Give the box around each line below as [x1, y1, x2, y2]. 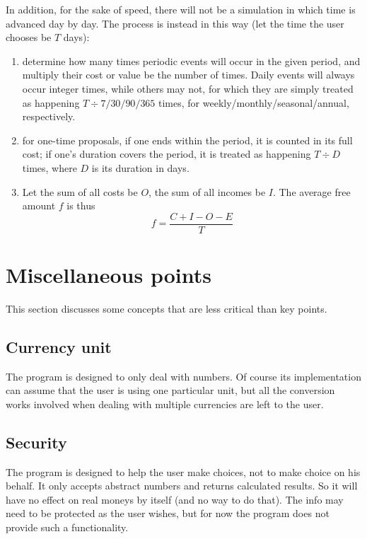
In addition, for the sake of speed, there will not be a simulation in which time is [6, 2, 356, 16]
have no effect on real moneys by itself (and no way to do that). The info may [6, 492, 344, 506]
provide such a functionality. [6, 520, 129, 535]
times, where [22, 160, 77, 175]
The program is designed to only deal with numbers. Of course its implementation [6, 369, 361, 383]
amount [22, 198, 56, 213]
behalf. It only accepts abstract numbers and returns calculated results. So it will [6, 478, 358, 493]
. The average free [272, 184, 351, 199]
